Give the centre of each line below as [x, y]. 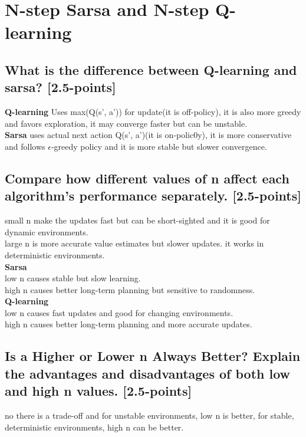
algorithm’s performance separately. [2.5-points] [153, 195]
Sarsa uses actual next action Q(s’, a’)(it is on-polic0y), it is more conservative [148, 135]
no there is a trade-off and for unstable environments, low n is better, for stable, [149, 415]
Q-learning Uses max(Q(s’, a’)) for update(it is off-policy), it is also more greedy [153, 112]
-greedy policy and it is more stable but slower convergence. [159, 146]
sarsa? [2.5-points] [60, 87]
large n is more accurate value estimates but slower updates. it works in [134, 243]
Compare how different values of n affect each [147, 178]
